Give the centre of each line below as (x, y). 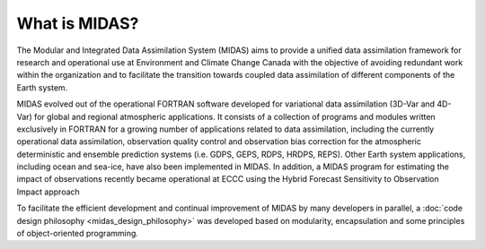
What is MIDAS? (78, 23)
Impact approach (48, 192)
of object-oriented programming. (78, 234)
